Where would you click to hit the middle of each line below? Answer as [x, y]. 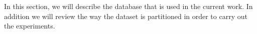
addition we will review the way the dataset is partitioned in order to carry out [126, 16]
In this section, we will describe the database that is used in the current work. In [128, 6]
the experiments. [30, 26]
